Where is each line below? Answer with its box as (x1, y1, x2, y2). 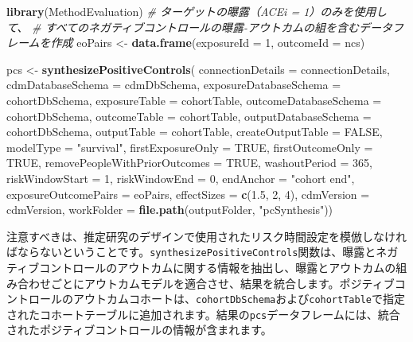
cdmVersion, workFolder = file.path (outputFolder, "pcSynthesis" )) (6, 201, 333, 218)
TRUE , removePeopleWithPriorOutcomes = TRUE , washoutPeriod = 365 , (6, 154, 372, 171)
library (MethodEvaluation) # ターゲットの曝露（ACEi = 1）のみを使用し (6, 3, 388, 19)
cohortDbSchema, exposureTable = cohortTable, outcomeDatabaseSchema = (6, 91, 382, 108)
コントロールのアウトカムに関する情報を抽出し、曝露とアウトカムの (39, 258, 396, 275)
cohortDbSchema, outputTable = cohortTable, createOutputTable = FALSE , (6, 123, 383, 140)
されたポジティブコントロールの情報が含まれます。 (6, 321, 272, 338)
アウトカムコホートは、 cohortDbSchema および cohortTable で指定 (72, 290, 405, 307)
